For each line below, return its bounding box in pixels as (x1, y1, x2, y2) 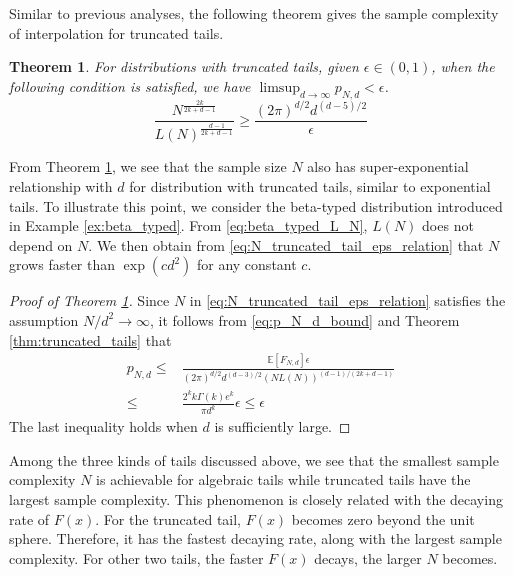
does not (422, 215, 474, 236)
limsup (259, 80, 300, 95)
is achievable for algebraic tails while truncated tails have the (96, 469, 471, 490)
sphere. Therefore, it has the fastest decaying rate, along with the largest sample (9, 528, 502, 549)
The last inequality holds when (9, 416, 198, 437)
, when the (431, 56, 495, 77)
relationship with (9, 175, 113, 196)
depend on (9, 234, 73, 255)
